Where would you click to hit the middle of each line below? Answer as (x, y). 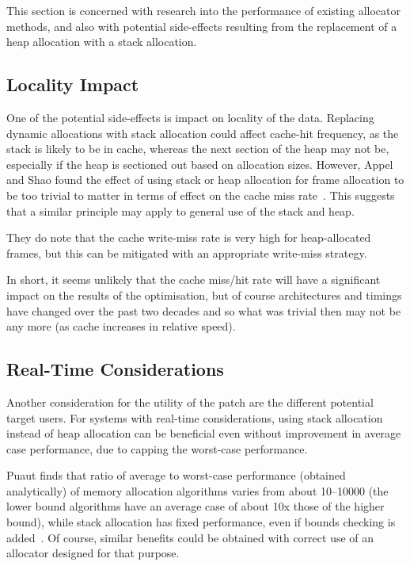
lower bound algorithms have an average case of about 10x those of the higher (196, 506)
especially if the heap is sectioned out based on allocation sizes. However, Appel (200, 164)
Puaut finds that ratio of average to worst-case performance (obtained (176, 475)
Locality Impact (73, 84)
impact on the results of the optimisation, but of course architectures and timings (204, 294)
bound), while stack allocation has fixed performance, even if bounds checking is (201, 522)
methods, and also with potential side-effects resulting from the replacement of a (202, 26)
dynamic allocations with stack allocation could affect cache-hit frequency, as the (203, 133)
